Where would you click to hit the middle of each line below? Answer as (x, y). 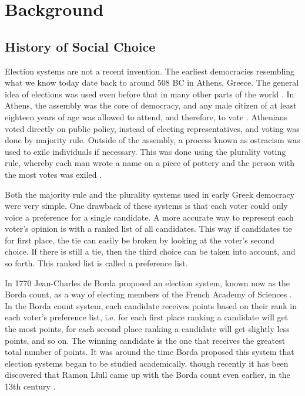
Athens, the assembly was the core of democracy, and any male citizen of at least (151, 105)
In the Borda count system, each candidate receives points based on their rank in (151, 305)
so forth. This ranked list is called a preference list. (96, 263)
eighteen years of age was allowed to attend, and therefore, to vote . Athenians (146, 116)
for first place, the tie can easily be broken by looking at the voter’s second (140, 240)
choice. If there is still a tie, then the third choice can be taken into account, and (150, 251)
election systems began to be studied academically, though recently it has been (147, 363)
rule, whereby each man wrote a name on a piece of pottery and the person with (150, 163)
